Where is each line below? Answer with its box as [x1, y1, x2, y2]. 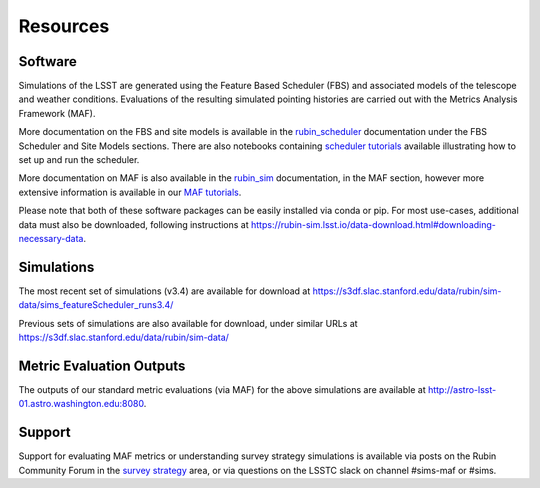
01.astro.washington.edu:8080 [18, 398, 144, 410]
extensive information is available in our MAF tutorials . [18, 186, 242, 198]
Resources [18, 15, 110, 37]
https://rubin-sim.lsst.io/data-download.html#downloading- [250, 218, 497, 230]
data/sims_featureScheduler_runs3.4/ [18, 299, 174, 311]
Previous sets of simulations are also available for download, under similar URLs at [18, 317, 359, 329]
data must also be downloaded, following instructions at [18, 218, 249, 230]
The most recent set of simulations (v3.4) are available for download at [18, 285, 311, 297]
